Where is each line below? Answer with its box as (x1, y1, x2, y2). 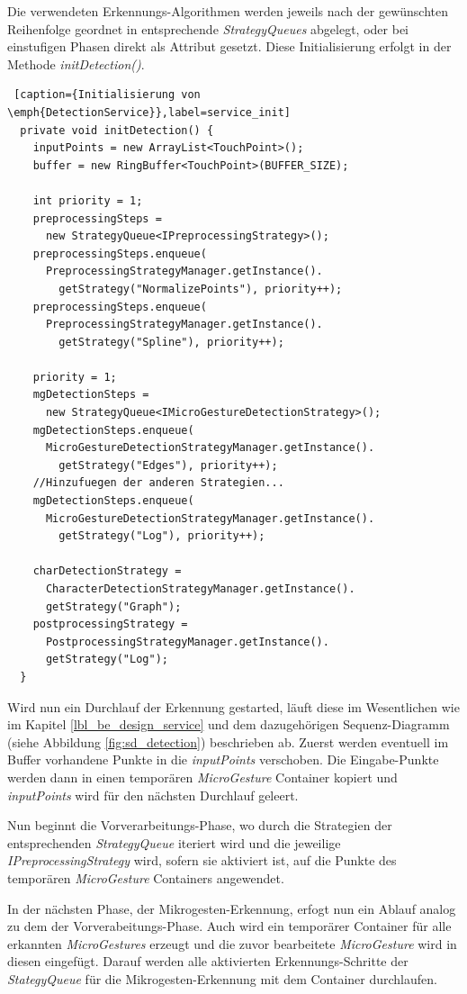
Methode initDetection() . (7, 54, 145, 73)
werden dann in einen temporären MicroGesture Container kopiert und (7, 767, 398, 786)
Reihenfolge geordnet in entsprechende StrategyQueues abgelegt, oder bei (7, 19, 409, 38)
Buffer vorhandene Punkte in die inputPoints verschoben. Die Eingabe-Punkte (7, 750, 439, 769)
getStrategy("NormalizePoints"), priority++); (58, 282, 343, 295)
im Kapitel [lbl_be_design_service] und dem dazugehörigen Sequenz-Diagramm (7, 715, 450, 734)
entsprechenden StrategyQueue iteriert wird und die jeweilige (7, 833, 341, 852)
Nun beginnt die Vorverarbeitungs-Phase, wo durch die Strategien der (7, 816, 392, 835)
